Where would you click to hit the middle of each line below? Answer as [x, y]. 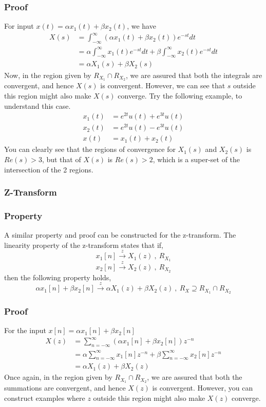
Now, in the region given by [48, 75]
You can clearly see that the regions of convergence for [90, 149]
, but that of [61, 159]
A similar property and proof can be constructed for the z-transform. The [120, 235]
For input [19, 26]
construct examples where [45, 398]
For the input [25, 330]
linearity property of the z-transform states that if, [84, 245]
